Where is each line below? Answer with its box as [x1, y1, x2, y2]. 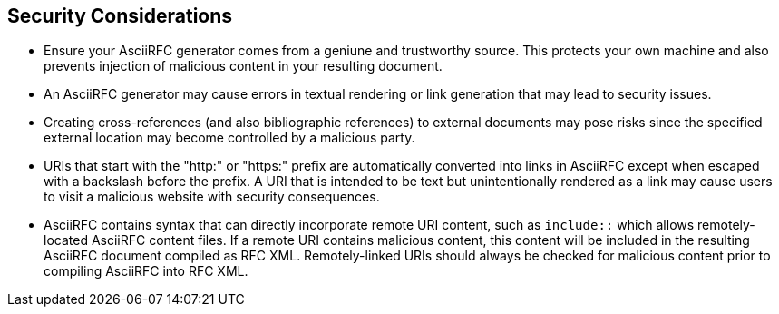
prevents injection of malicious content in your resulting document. [44, 58, 443, 74]
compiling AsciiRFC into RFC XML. [44, 263, 248, 280]
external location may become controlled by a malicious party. [44, 130, 415, 146]
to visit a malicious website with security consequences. [44, 189, 380, 205]
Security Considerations [7, 5, 233, 27]
